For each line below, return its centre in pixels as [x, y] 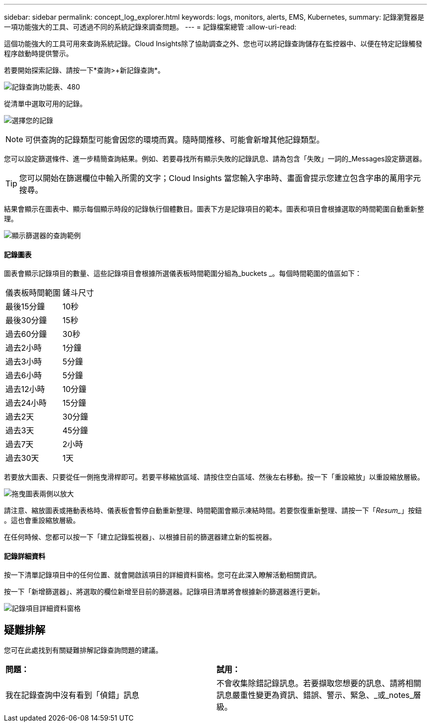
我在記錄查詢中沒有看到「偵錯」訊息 [73, 695]
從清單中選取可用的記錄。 [45, 104]
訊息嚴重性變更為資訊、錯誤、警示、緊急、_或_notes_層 [319, 695]
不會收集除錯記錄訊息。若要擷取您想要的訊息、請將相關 [319, 683]
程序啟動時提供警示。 [38, 53]
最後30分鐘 [26, 320]
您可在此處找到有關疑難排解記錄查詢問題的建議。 [83, 650]
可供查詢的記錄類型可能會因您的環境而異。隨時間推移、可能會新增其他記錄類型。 [175, 140]
